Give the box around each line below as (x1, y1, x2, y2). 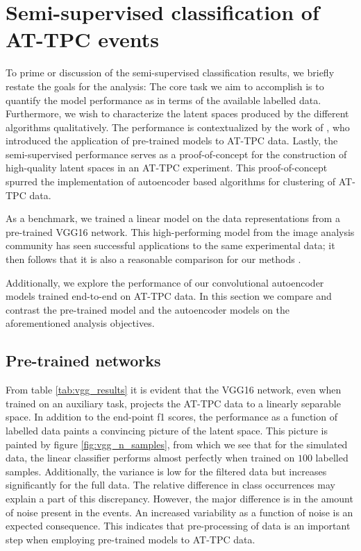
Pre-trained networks (6, 350, 161, 371)
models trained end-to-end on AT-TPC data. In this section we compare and (6, 289, 332, 303)
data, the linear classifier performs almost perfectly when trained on (6, 450, 295, 465)
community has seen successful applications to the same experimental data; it (6, 238, 335, 253)
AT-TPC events (6, 25, 160, 53)
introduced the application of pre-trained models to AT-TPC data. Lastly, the (6, 133, 338, 148)
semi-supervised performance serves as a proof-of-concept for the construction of (6, 146, 347, 161)
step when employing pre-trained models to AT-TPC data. (6, 532, 255, 546)
